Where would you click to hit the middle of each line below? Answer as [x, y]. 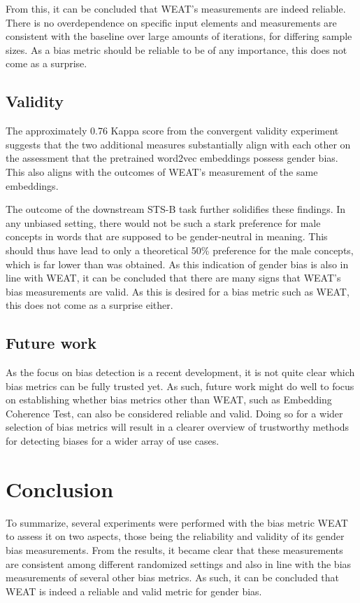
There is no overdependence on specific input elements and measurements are [171, 22]
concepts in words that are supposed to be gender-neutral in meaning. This [167, 236]
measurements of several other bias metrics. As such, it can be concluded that [173, 577]
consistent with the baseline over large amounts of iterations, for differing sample [179, 36]
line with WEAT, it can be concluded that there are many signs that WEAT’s [173, 278]
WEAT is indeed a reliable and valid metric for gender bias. [134, 591]
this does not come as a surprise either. [89, 305]
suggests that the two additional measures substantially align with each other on [178, 144]
